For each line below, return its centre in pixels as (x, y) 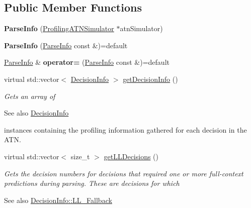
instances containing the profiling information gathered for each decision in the (125, 129)
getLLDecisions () (131, 156)
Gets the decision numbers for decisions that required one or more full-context (124, 173)
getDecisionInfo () (150, 79)
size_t (80, 156)
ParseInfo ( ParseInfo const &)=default (66, 45)
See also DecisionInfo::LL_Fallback (58, 200)
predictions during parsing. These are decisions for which (92, 183)
